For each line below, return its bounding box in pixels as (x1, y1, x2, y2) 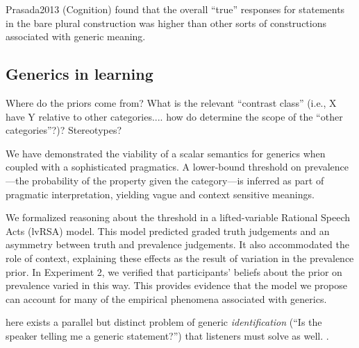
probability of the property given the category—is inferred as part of (32, 173, 324, 187)
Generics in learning (6, 63, 153, 85)
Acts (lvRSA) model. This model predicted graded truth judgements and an (6, 223, 330, 238)
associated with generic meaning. (6, 29, 146, 44)
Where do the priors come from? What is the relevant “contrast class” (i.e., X (6, 95, 337, 110)
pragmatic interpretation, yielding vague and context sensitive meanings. (6, 186, 315, 201)
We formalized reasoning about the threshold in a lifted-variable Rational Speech (6, 210, 350, 225)
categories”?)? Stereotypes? (6, 123, 122, 137)
